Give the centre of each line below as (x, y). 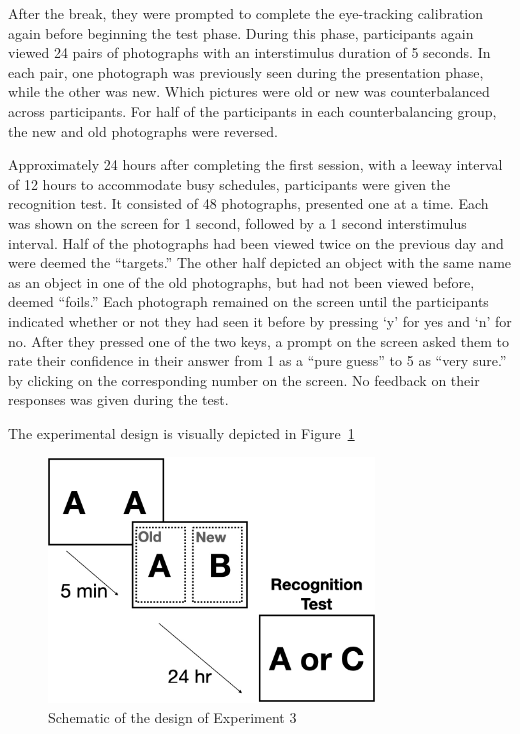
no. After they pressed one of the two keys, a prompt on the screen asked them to (258, 340)
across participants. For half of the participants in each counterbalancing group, (252, 110)
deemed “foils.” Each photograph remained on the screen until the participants (248, 301)
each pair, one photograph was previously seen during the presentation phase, (246, 71)
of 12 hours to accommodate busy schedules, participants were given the (229, 183)
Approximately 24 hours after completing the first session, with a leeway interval (255, 164)
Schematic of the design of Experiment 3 (172, 716)
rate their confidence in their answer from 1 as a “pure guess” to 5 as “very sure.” (257, 360)
